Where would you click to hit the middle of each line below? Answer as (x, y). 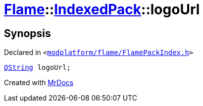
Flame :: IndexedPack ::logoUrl (102, 9)
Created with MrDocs (39, 83)
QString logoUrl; (37, 68)
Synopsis (27, 33)
